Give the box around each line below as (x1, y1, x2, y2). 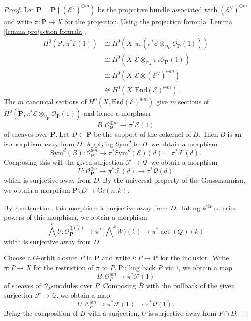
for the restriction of (33, 262, 94, 272)
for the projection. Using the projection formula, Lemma (65, 16, 233, 26)
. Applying (82, 138, 114, 148)
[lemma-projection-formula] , (4, 26, 86, 36)
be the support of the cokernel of (94, 129, 191, 139)
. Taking (176, 202, 200, 212)
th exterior (206, 201, 236, 212)
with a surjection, (88, 308, 140, 318)
